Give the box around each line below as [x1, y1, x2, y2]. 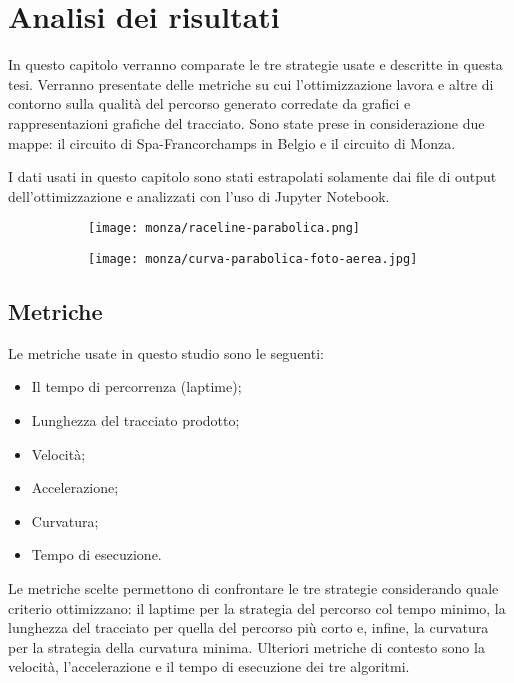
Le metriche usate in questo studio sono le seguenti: [8, 342, 324, 363]
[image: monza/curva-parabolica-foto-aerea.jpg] [88, 251, 418, 266]
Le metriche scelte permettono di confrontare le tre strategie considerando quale [8, 577, 499, 598]
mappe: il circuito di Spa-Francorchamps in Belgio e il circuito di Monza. [8, 132, 456, 153]
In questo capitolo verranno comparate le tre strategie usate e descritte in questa [8, 54, 503, 75]
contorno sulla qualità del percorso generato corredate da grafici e [8, 93, 411, 114]
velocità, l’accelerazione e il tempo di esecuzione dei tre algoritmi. [8, 656, 410, 677]
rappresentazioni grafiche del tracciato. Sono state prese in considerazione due [8, 112, 485, 133]
